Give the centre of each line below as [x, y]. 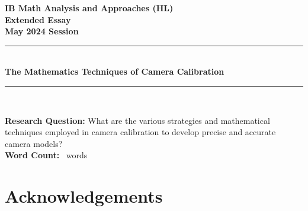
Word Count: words [46, 155]
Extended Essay [38, 19]
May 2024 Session [42, 31]
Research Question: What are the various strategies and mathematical [137, 120]
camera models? [34, 143]
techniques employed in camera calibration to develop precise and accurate [140, 132]
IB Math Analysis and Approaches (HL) [89, 8]
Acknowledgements [84, 196]
